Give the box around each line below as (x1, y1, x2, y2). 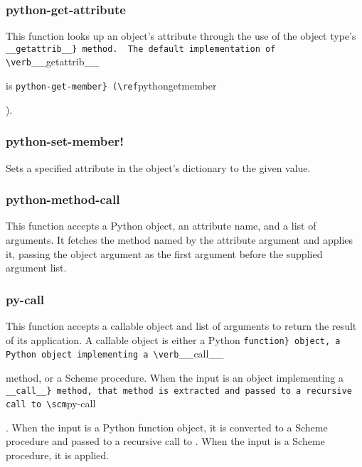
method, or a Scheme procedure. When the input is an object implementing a (6, 370, 344, 385)
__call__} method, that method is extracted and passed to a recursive (6, 385, 352, 396)
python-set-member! (6, 132, 124, 150)
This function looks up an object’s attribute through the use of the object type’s (6, 28, 356, 43)
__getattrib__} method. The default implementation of (6, 43, 276, 54)
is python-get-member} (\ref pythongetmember (6, 78, 217, 93)
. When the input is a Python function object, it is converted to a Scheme (6, 419, 328, 434)
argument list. (6, 260, 67, 275)
